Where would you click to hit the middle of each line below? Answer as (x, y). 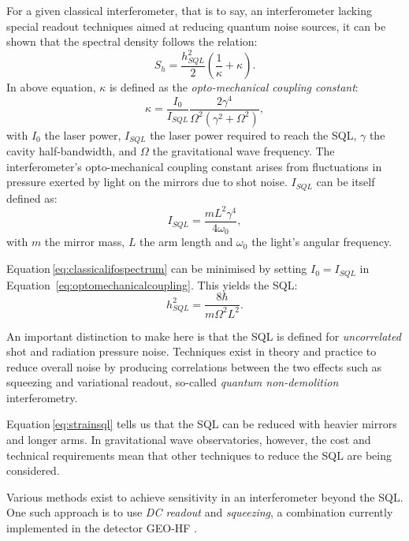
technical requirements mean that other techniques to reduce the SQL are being (199, 455)
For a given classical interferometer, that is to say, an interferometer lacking (189, 10)
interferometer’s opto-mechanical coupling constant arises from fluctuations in (194, 166)
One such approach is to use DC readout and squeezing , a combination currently (200, 512)
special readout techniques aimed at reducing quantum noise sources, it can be (196, 26)
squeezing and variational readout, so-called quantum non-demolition (173, 382)
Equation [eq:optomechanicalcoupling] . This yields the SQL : (152, 284)
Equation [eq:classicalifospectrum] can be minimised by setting (157, 269)
